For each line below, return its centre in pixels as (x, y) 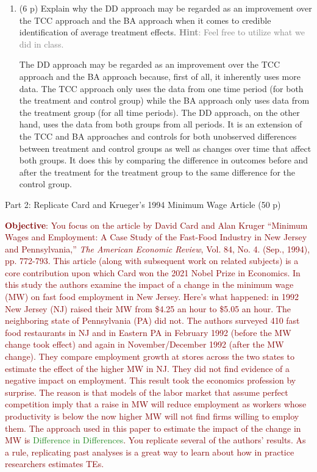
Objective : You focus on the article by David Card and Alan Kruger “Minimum (156, 225)
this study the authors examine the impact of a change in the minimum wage (149, 284)
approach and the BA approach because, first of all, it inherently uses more (160, 76)
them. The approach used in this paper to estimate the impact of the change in (153, 428)
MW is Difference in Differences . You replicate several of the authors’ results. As (155, 440)
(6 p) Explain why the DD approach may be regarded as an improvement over (166, 8)
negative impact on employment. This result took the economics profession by (151, 380)
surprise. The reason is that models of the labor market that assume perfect (147, 392)
